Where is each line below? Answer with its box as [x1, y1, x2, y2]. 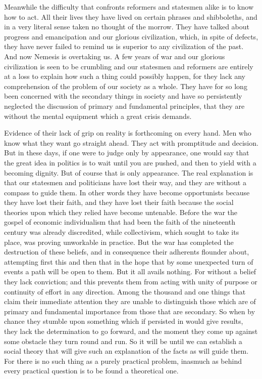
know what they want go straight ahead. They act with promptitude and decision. [4, 137, 258, 148]
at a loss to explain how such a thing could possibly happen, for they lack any [4, 71, 246, 81]
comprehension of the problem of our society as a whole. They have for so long [4, 80, 247, 91]
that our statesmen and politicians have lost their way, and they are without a [4, 177, 246, 188]
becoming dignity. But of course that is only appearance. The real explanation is [4, 167, 253, 178]
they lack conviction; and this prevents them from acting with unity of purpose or [4, 276, 257, 287]
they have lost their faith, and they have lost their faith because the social [4, 197, 234, 207]
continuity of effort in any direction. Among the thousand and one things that [4, 286, 246, 297]
